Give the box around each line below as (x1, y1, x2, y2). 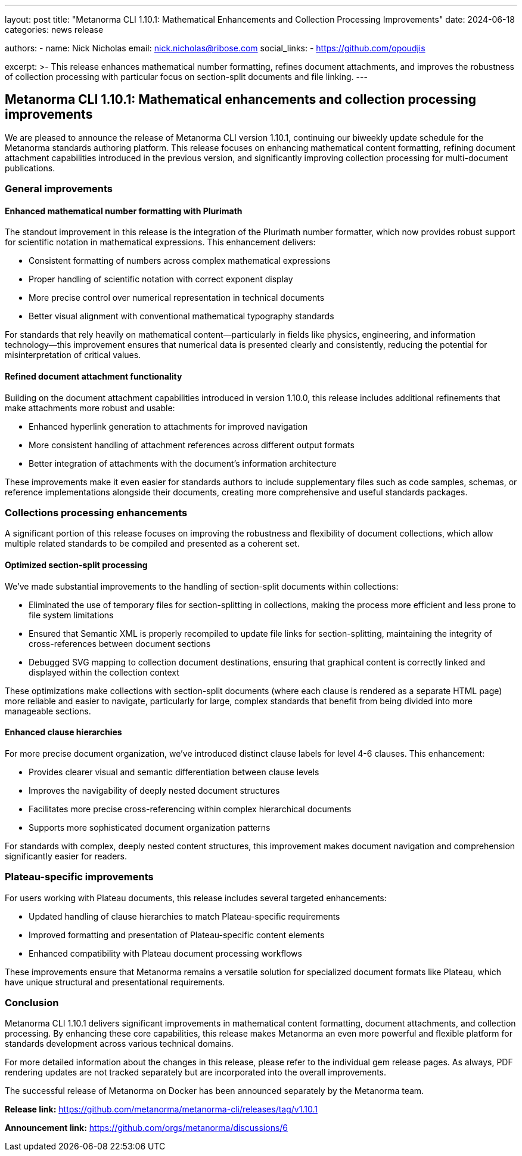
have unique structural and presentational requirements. (5, 976, 225, 987)
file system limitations (29, 609, 114, 620)
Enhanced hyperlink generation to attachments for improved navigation (29, 421, 308, 431)
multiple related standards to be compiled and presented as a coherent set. (5, 538, 300, 549)
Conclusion (5, 996, 59, 1009)
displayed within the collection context (29, 667, 179, 677)
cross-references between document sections (29, 638, 211, 649)
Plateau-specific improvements (5, 871, 154, 883)
